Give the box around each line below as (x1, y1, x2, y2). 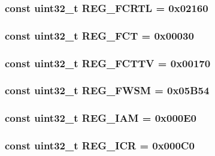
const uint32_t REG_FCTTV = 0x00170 (5, 55, 211, 70)
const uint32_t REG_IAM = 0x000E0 (5, 110, 196, 125)
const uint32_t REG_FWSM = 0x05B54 (5, 83, 210, 98)
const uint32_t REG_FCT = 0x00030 (5, 28, 194, 43)
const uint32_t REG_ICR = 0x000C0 (5, 138, 195, 153)
